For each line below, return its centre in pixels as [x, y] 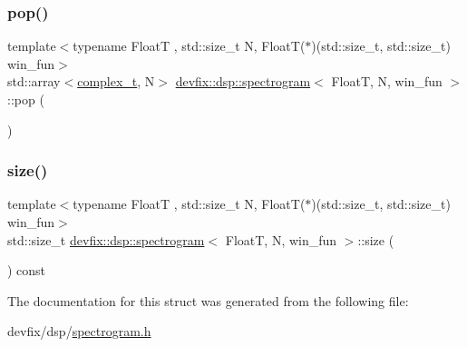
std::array [34, 81]
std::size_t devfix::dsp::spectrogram [106, 239]
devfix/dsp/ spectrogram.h [79, 331]
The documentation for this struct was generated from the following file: [208, 300]
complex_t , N [116, 81]
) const [27, 270]
